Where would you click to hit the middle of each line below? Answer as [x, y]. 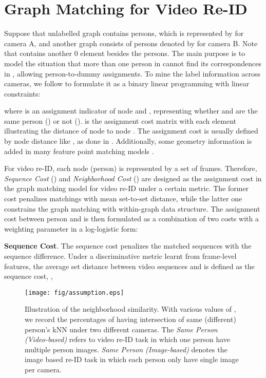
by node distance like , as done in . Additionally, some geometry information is [128, 141]
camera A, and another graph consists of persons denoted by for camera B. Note [131, 43]
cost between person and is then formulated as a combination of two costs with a [131, 219]
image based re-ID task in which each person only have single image [132, 359]
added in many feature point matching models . [79, 151]
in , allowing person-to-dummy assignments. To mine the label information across [132, 73]
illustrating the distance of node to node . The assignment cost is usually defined [131, 131]
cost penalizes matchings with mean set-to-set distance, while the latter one [123, 199]
